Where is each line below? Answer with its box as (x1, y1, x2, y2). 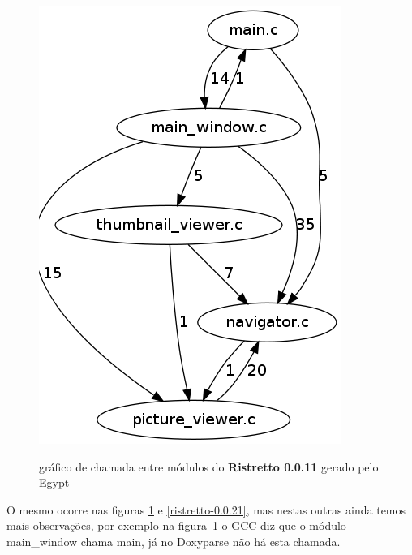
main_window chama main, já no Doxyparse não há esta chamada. (6, 532, 341, 549)
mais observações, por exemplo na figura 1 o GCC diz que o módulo (6, 517, 346, 534)
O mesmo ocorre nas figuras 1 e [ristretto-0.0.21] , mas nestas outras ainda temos (6, 501, 406, 518)
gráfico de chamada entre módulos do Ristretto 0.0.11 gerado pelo (39, 458, 379, 475)
